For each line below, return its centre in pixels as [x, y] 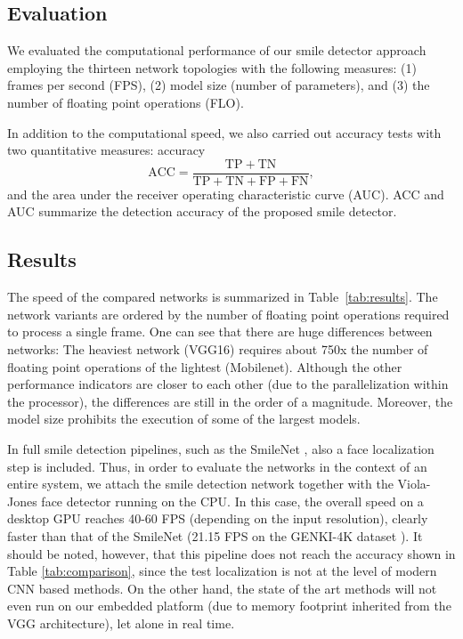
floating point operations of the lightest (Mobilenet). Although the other [205, 366]
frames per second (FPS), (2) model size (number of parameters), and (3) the [219, 85]
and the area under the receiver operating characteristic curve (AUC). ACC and [226, 194]
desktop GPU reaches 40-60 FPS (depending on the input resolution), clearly [218, 518]
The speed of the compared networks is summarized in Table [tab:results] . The [223, 297]
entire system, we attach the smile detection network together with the [200, 484]
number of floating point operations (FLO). [126, 102]
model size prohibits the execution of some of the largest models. [184, 419]
